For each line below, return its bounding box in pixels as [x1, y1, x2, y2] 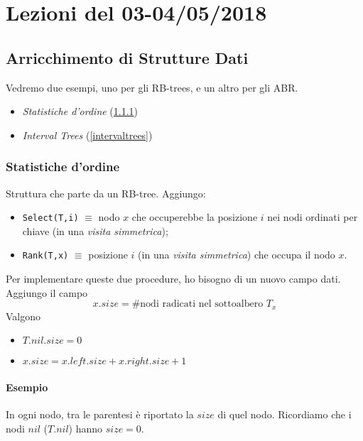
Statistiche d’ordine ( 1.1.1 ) [22, 104, 139, 119]
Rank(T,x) [22, 251, 69, 261]
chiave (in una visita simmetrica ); [22, 223, 168, 238]
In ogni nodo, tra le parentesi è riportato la [6, 407, 194, 422]
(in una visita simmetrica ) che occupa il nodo [138, 247, 335, 262]
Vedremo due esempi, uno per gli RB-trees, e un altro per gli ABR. [6, 80, 298, 94]
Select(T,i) [22, 213, 79, 224]
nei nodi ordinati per [267, 209, 358, 224]
